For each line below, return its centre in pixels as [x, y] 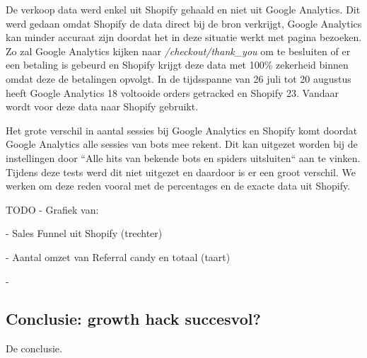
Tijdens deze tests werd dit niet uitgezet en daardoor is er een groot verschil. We [181, 172]
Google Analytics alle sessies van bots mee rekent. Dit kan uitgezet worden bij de [182, 144]
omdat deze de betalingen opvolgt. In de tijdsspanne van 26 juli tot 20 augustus [179, 78]
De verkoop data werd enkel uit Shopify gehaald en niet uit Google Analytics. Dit [183, 9]
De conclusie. [34, 348]
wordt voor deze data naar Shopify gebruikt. [102, 106]
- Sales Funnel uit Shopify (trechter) [84, 233]
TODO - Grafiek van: [52, 209]
